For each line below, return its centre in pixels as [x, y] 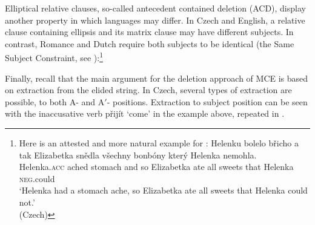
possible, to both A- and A [55, 101]
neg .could [37, 178]
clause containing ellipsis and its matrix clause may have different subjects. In [149, 32]
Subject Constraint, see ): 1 [54, 57]
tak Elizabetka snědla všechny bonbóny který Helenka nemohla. [138, 155]
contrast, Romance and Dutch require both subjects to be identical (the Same [150, 43]
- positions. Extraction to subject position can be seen [207, 101]
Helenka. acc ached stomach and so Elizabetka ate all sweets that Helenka [156, 167]
